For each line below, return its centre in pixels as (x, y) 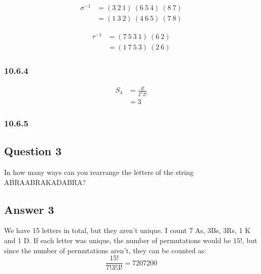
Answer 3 (29, 209)
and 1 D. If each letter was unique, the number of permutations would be (118, 240)
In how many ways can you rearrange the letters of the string (99, 172)
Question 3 (33, 151)
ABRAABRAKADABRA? (45, 182)
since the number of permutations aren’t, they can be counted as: (105, 250)
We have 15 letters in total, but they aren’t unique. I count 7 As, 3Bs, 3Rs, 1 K (127, 230)
